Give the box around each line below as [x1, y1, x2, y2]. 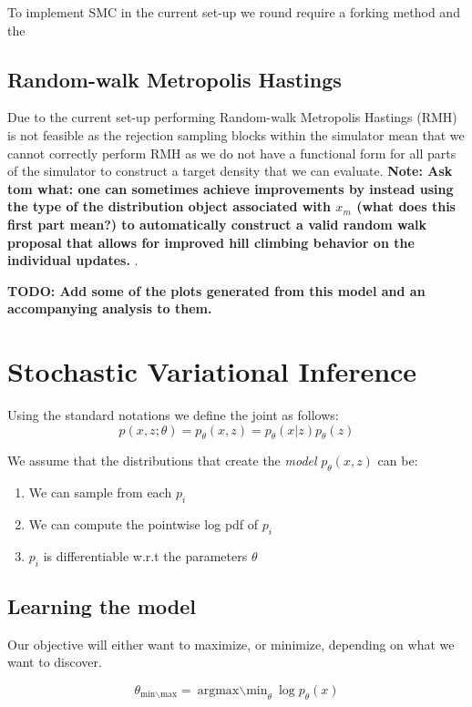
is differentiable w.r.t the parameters [43, 546, 248, 565]
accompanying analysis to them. [7, 299, 212, 318]
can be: [377, 451, 418, 470]
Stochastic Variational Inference [7, 353, 417, 390]
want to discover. [7, 652, 102, 671]
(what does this [356, 197, 456, 216]
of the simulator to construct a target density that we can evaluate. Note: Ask [7, 161, 453, 180]
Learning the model [7, 592, 196, 620]
